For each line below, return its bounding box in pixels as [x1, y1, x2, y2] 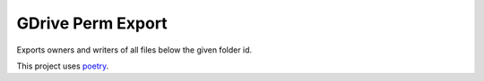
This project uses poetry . [16, 61, 109, 71]
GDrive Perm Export [16, 13, 168, 33]
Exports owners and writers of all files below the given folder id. [16, 45, 253, 55]
